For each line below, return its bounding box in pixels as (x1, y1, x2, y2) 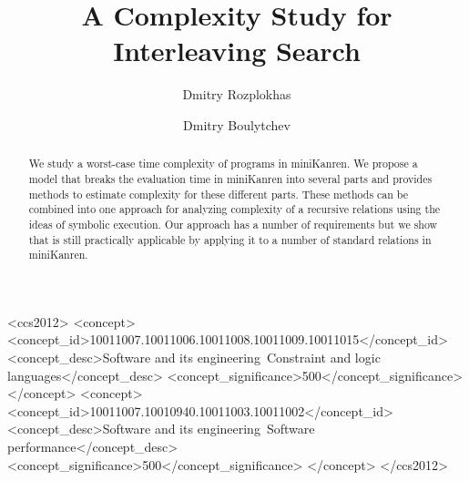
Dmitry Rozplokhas (182, 85, 291, 104)
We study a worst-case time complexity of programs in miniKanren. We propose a (28, 156, 418, 171)
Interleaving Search (113, 32, 361, 69)
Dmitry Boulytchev (183, 115, 291, 134)
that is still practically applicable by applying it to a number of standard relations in (28, 231, 432, 247)
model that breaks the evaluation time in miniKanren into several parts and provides (28, 170, 433, 186)
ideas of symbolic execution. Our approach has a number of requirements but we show (28, 216, 438, 231)
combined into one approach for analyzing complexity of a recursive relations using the (28, 201, 441, 217)
